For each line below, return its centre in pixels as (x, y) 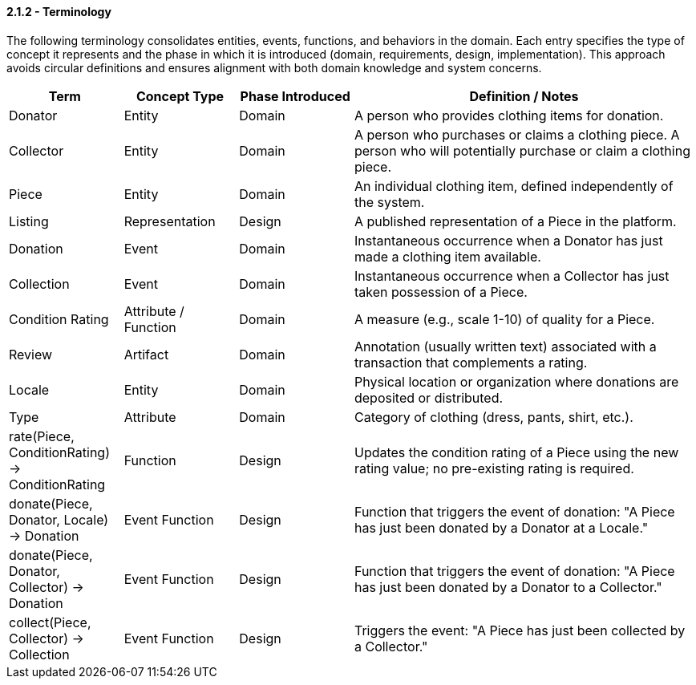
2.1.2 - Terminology (59, 12)
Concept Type (180, 96)
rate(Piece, (42, 436)
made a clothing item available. (447, 256)
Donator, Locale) (59, 519)
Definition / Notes (524, 96)
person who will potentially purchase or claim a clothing (522, 150)
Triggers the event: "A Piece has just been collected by (520, 630)
